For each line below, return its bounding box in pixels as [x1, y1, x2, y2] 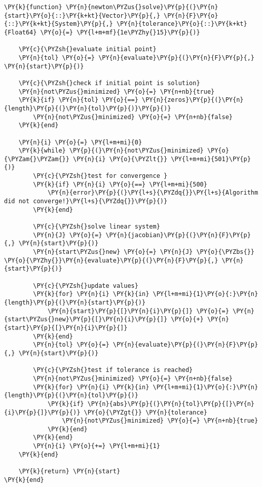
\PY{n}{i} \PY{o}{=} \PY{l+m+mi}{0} [18, 138, 142, 146]
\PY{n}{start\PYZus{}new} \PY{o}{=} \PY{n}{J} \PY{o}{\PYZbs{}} [33, 248, 254, 256]
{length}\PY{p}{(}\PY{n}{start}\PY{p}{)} [4, 298, 146, 306]
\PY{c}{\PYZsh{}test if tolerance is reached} [33, 366, 193, 374]
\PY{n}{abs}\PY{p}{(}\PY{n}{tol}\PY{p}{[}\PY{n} [87, 400, 254, 407]
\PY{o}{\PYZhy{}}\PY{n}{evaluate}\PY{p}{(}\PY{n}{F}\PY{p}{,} [4, 256, 218, 264]
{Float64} [4, 28, 37, 36]
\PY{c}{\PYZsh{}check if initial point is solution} [18, 79, 200, 87]
